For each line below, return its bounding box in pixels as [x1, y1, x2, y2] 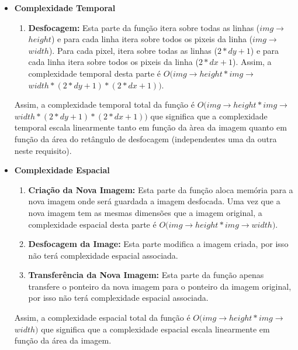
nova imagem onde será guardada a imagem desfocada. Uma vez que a [28, 195, 280, 207]
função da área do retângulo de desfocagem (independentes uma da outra [14, 132, 277, 145]
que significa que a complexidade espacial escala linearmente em [41, 322, 270, 335]
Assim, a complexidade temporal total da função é [14, 98, 195, 111]
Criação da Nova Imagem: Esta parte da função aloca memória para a [28, 183, 293, 195]
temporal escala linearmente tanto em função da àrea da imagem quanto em [14, 121, 287, 133]
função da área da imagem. [14, 334, 112, 346]
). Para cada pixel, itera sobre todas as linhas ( [48, 44, 217, 56]
